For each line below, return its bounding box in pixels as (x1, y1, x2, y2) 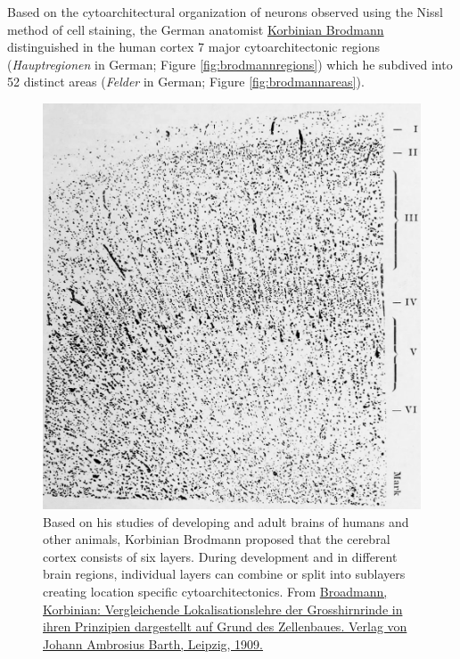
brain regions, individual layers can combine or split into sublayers (43, 564, 406, 583)
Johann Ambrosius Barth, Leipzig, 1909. (43, 634, 264, 653)
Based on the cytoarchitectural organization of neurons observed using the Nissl (7, 3, 443, 21)
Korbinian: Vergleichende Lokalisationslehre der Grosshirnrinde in (43, 599, 403, 618)
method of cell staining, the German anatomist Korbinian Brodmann (7, 20, 384, 38)
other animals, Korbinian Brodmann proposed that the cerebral (43, 530, 390, 548)
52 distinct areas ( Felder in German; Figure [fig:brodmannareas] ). (7, 72, 365, 91)
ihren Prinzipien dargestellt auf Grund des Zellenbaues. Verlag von (43, 617, 407, 636)
